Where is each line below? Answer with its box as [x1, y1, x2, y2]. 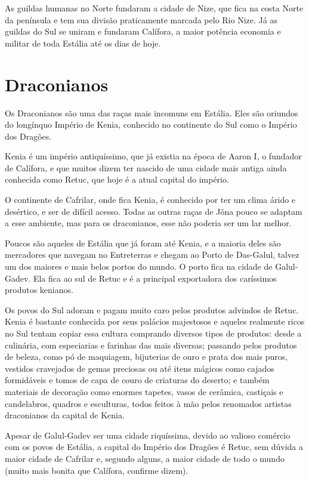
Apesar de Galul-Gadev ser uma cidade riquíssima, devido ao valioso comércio [5, 428, 291, 441]
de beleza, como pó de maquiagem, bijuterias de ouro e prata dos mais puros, [5, 350, 288, 363]
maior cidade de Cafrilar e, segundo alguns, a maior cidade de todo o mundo [5, 452, 285, 464]
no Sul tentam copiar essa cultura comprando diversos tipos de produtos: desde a [5, 327, 302, 339]
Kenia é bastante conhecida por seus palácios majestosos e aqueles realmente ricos [5, 315, 305, 328]
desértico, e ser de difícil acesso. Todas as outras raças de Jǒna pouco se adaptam [5, 205, 302, 217]
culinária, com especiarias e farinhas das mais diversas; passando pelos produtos [5, 338, 297, 351]
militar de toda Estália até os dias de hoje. [5, 36, 161, 49]
